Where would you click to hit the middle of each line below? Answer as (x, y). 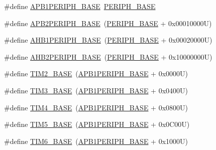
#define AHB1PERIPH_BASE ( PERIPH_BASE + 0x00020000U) (108, 40)
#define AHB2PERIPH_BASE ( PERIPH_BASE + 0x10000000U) (108, 56)
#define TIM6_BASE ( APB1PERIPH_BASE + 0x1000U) (96, 141)
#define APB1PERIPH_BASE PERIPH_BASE (80, 6)
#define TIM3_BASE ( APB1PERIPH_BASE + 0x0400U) (96, 90)
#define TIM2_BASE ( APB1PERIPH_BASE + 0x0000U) (96, 73)
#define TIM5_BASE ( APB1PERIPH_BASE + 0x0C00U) (97, 124)
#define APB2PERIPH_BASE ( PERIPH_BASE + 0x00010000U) (108, 23)
